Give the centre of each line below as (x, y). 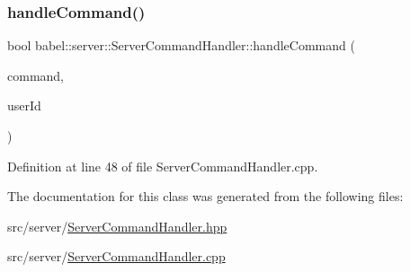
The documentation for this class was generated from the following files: (205, 196)
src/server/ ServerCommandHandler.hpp (117, 226)
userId (24, 105)
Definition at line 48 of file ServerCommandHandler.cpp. (163, 166)
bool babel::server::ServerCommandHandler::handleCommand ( (181, 45)
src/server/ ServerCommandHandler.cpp (116, 256)
